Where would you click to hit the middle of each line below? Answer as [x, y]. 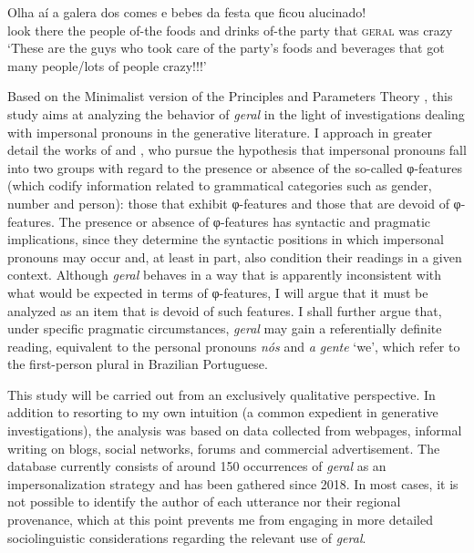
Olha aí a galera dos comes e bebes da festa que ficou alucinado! [187, 12]
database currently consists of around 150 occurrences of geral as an [197, 466]
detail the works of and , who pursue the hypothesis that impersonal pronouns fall [237, 150]
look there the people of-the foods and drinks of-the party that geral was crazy [230, 30]
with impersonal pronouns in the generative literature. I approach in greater [220, 132]
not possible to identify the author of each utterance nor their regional [204, 502]
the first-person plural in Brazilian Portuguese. [138, 364]
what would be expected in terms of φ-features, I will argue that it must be [218, 292]
